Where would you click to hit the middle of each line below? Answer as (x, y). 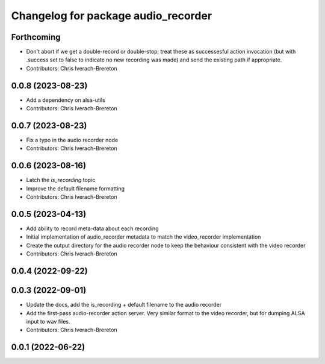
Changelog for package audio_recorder (112, 16)
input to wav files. (48, 321)
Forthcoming (36, 37)
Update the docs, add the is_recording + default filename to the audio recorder (124, 305)
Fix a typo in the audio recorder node (72, 140)
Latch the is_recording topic (61, 180)
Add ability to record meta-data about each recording (92, 228)
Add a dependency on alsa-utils (66, 100)
